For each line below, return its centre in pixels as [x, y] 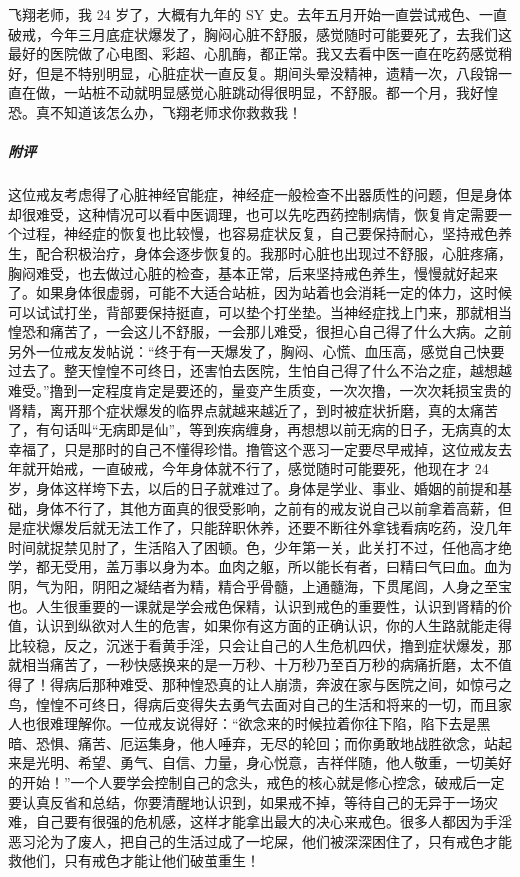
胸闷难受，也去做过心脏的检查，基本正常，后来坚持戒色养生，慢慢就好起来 [253, 272]
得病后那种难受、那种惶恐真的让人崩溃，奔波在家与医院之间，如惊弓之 [280, 683]
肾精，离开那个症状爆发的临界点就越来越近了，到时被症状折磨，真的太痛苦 [253, 409]
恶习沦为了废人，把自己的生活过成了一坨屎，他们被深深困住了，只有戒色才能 [260, 840]
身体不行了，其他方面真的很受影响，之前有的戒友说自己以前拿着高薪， [266, 507]
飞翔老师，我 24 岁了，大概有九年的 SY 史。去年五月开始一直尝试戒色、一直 [257, 14]
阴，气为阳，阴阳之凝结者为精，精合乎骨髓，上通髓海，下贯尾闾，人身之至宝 [260, 586]
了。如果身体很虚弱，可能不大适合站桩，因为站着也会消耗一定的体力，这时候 [260, 292]
